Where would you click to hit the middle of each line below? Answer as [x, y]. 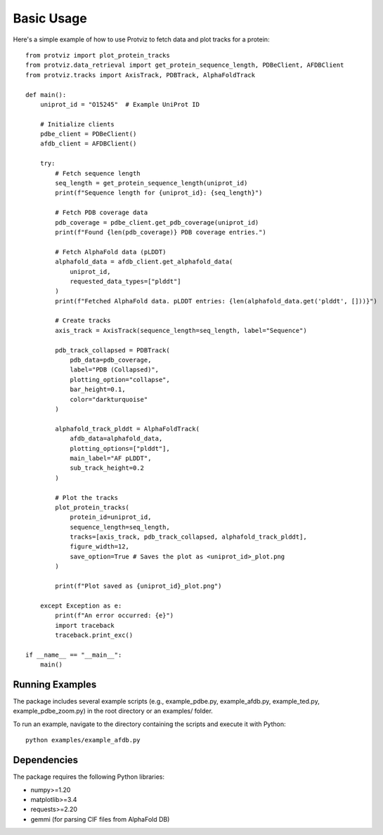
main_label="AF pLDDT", [111, 458]
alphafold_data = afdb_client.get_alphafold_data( [144, 262]
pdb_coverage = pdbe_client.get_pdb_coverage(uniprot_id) [157, 222]
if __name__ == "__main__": [74, 655]
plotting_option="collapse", [120, 380]
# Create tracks [83, 321]
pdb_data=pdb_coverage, [111, 360]
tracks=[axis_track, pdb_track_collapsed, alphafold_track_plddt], [188, 537]
